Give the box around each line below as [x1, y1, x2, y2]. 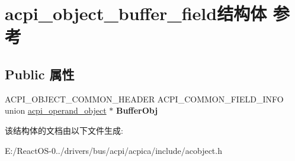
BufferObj [116, 104, 158, 117]
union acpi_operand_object [5, 104, 107, 117]
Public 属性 [5, 65, 75, 83]
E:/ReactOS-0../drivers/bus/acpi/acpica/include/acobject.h [5, 144, 222, 156]
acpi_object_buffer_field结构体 [5, 1, 267, 25]
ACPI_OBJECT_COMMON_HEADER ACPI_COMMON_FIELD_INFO [5, 92, 284, 105]
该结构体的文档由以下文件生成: [5, 124, 123, 136]
